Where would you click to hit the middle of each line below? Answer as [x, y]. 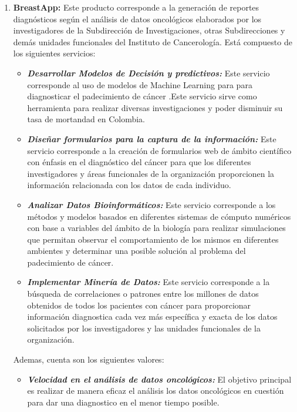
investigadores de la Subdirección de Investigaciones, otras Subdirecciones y [149, 30]
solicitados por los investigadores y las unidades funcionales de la [144, 328]
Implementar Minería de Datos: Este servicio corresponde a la [148, 282]
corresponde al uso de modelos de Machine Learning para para [140, 84]
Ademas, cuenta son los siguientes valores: [89, 359]
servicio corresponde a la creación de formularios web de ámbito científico [159, 150]
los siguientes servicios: [54, 53]
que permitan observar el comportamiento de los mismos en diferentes [153, 239]
